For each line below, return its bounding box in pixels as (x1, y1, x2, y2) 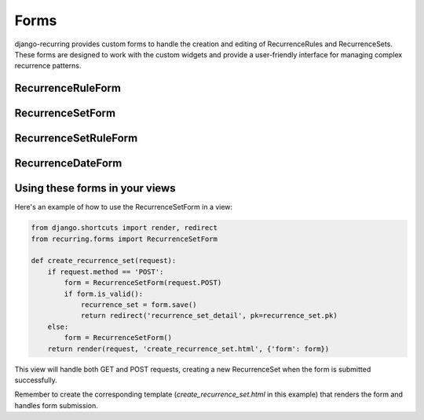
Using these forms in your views (14, 181, 176, 195)
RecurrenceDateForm (14, 157, 122, 170)
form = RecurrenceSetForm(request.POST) (64, 279, 222, 287)
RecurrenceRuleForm (14, 82, 122, 95)
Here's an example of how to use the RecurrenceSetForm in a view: (14, 203, 233, 212)
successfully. (14, 375, 58, 385)
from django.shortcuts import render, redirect (31, 224, 217, 232)
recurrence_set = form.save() (80, 301, 197, 309)
